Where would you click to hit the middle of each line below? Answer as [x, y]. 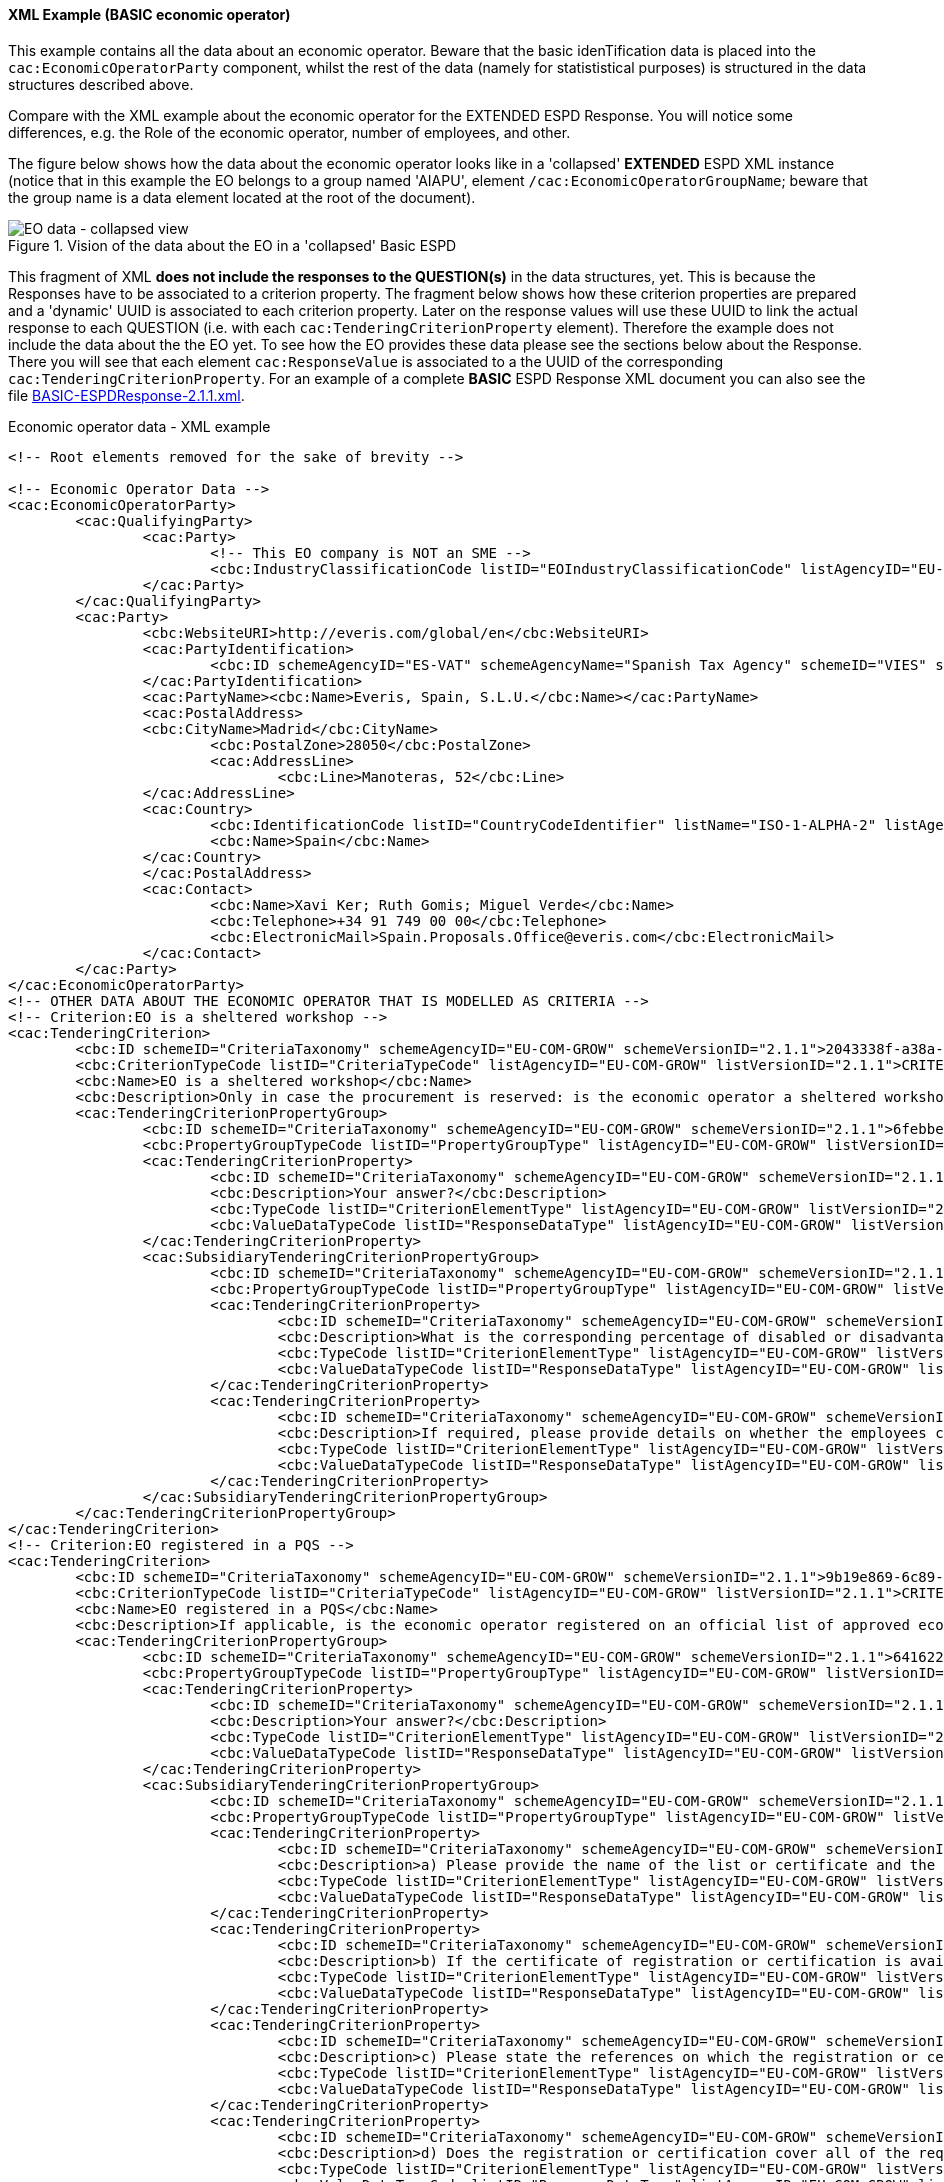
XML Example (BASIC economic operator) [149, 14]
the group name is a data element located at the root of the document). [242, 197]
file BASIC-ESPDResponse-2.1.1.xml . [126, 395]
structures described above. [101, 84]
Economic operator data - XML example [139, 426]
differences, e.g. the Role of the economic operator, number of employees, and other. [289, 132]
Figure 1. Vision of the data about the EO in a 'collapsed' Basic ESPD [232, 245]
